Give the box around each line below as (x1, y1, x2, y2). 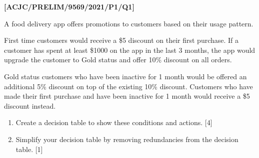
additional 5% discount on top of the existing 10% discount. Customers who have (4, 81, 253, 91)
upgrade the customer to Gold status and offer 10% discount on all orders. (4, 54, 232, 65)
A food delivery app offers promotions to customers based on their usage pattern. (4, 18, 253, 28)
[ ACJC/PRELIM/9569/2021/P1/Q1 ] (4, 1, 134, 11)
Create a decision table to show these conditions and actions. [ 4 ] (15, 117, 212, 128)
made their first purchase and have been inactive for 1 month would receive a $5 (4, 91, 250, 101)
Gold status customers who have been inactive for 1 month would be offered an (4, 71, 247, 81)
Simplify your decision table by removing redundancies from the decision (15, 134, 238, 144)
